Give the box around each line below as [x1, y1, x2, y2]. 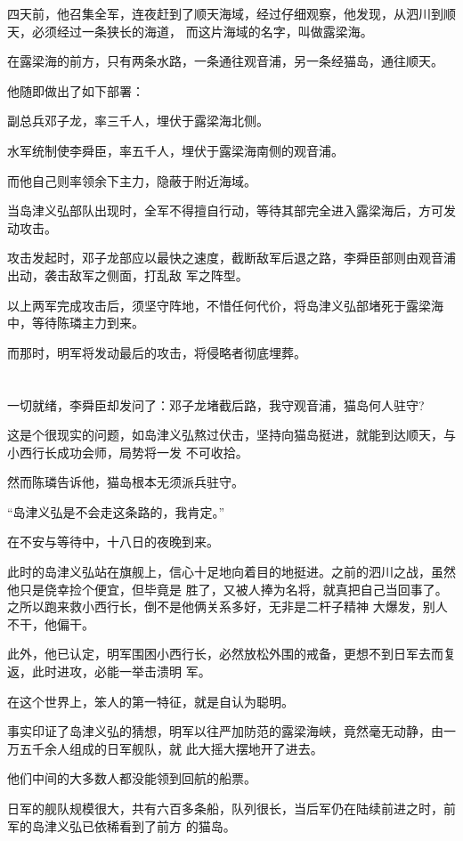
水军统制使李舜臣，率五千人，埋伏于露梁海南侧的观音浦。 [7, 141, 344, 159]
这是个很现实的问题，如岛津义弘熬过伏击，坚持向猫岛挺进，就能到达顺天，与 [7, 425, 456, 444]
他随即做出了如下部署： [7, 81, 144, 100]
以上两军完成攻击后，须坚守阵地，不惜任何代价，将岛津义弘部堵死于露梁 [7, 295, 431, 314]
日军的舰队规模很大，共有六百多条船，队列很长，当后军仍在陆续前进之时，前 [7, 799, 456, 817]
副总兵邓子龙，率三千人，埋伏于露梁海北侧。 [7, 111, 269, 130]
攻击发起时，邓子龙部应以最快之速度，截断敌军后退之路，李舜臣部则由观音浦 [7, 248, 456, 267]
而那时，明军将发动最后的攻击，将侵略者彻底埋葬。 [7, 343, 306, 361]
